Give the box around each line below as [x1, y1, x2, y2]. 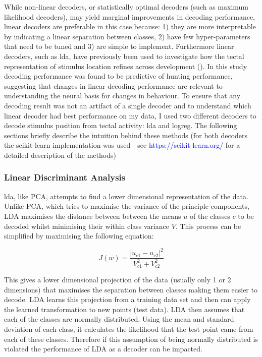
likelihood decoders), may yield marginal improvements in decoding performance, [4, 11, 255, 22]
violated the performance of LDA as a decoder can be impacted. [4, 343, 202, 354]
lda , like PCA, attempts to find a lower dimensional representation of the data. [4, 191, 248, 201]
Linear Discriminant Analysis [4, 171, 126, 184]
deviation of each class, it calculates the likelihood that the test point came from [4, 324, 253, 334]
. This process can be [175, 220, 241, 231]
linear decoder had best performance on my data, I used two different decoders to [4, 110, 256, 121]
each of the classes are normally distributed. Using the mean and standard [4, 314, 234, 324]
